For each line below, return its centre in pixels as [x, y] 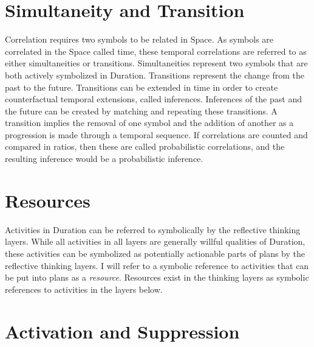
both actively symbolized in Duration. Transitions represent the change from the [155, 75]
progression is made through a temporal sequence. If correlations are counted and [156, 134]
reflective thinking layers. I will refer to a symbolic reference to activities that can [157, 265]
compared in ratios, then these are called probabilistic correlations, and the [145, 146]
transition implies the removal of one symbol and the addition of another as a [149, 123]
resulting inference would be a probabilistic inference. [104, 159]
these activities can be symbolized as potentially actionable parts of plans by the [155, 253]
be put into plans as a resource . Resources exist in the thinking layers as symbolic [157, 277]
